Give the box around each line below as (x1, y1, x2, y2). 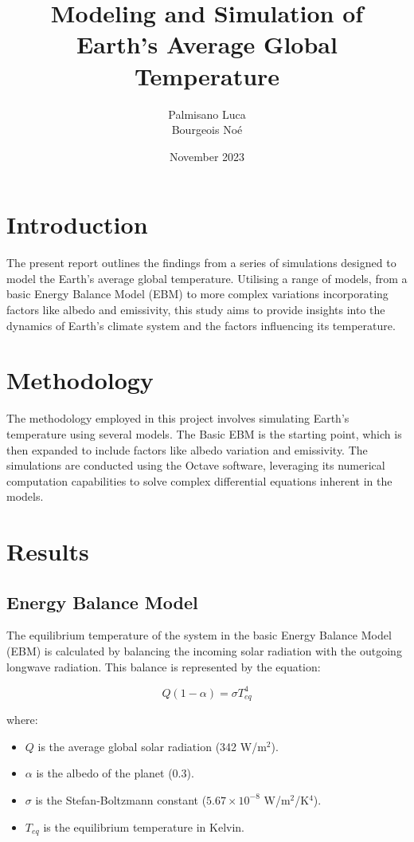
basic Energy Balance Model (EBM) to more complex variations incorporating (6, 285, 389, 302)
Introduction (6, 208, 148, 241)
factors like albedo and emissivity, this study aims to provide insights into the (6, 301, 385, 317)
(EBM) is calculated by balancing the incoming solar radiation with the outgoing (6, 643, 402, 659)
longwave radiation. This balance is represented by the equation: (6, 658, 321, 675)
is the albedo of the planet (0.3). (36, 765, 194, 781)
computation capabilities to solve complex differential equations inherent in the (6, 472, 393, 489)
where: (6, 711, 38, 728)
